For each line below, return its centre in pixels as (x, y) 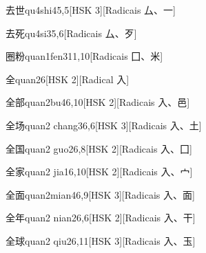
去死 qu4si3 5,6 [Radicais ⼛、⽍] (71, 33)
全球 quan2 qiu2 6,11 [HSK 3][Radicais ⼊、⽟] (101, 240)
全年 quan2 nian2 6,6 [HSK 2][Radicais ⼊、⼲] (101, 218)
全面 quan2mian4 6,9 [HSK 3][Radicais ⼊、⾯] (100, 194)
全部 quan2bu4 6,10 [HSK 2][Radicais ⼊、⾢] (98, 102)
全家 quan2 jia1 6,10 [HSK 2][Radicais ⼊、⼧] (99, 172)
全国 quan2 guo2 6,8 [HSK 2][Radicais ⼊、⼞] (99, 148)
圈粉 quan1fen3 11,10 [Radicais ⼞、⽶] (84, 56)
